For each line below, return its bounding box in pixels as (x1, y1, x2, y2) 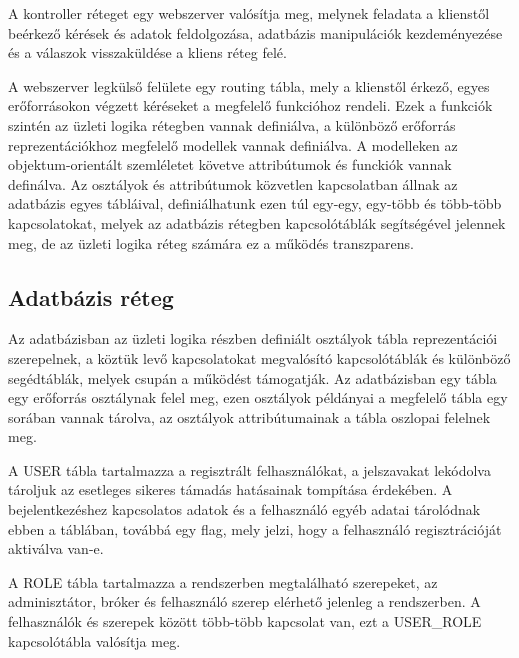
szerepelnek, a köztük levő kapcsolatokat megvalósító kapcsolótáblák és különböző (8, 347, 511, 368)
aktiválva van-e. (8, 538, 104, 559)
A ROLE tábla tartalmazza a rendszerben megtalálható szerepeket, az (8, 571, 438, 592)
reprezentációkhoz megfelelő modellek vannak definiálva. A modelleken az (8, 134, 458, 155)
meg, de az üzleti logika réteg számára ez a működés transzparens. (8, 232, 414, 253)
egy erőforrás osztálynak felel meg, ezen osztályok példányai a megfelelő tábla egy (8, 387, 508, 408)
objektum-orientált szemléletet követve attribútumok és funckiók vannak (8, 154, 452, 175)
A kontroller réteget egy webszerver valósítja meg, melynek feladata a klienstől (8, 3, 490, 23)
